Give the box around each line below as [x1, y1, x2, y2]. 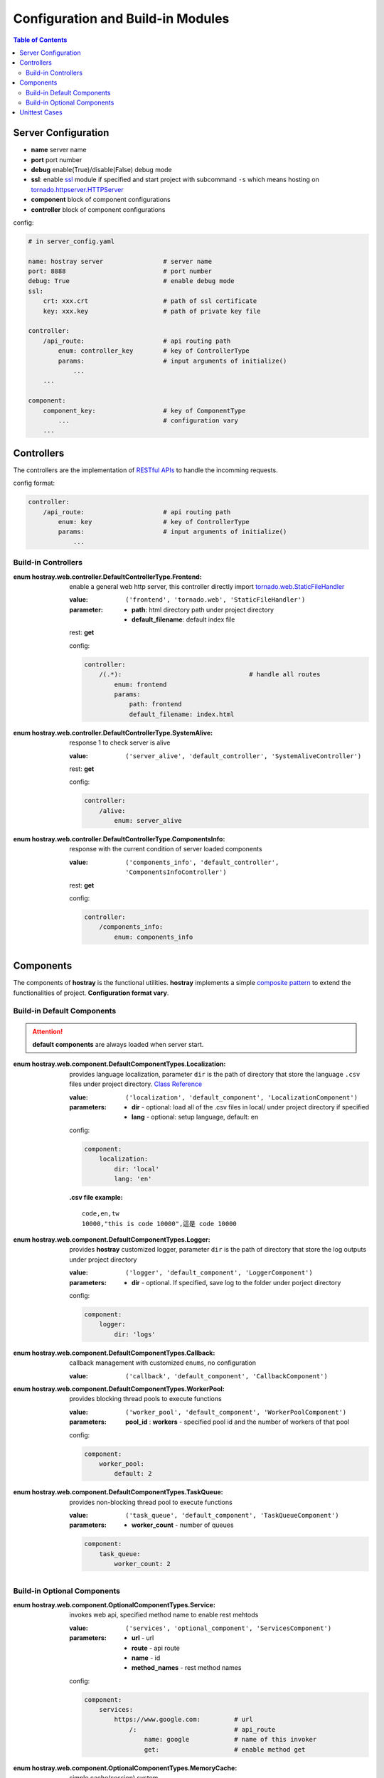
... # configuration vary [58, 416, 238, 425]
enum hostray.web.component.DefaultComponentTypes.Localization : [13, 1060, 226, 1068]
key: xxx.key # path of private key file [43, 307, 261, 315]
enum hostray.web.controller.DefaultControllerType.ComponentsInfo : [13, 835, 225, 843]
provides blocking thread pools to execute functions [69, 1395, 222, 1403]
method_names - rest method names [132, 1663, 242, 1672]
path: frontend [129, 701, 182, 708]
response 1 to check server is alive [69, 738, 171, 747]
